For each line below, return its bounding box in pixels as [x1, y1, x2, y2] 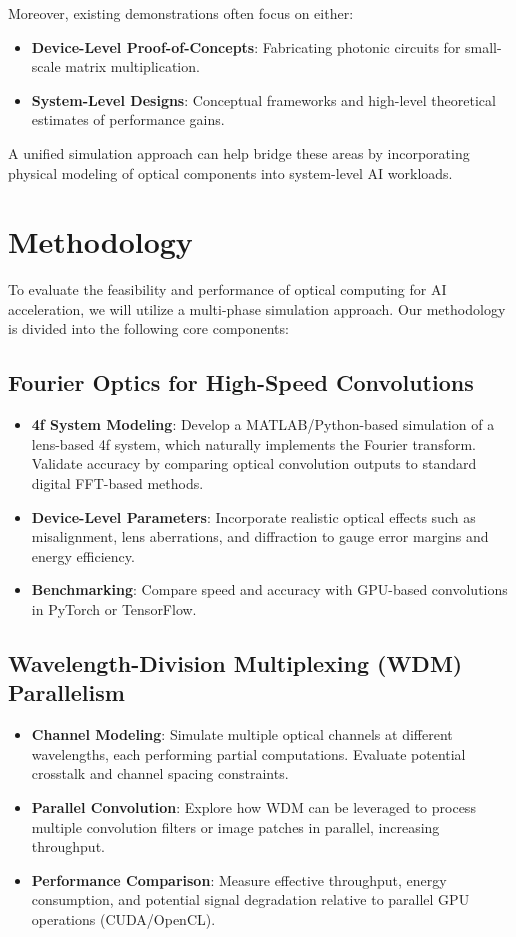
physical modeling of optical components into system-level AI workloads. [8, 162, 453, 183]
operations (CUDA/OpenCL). [31, 908, 216, 929]
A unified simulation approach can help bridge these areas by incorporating [8, 142, 470, 163]
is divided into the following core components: [8, 318, 289, 339]
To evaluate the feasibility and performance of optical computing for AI [8, 279, 447, 300]
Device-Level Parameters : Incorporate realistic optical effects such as [31, 506, 476, 527]
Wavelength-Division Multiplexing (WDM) [8, 648, 463, 678]
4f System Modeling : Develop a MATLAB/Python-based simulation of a [31, 414, 495, 435]
